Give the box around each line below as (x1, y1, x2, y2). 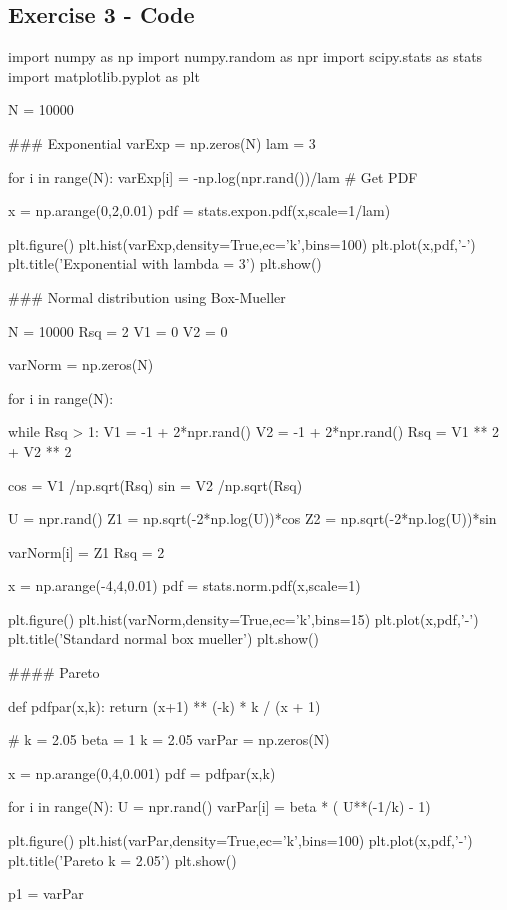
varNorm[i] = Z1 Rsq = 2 (8, 541, 165, 562)
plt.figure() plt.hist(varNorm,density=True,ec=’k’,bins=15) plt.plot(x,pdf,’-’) (8, 608, 479, 629)
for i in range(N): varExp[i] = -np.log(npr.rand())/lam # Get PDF (8, 166, 418, 187)
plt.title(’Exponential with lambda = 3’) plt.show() (8, 253, 322, 274)
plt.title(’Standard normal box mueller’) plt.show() (8, 628, 319, 649)
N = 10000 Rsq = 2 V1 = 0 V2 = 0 (8, 320, 228, 341)
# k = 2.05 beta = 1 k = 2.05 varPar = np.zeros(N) (8, 729, 330, 750)
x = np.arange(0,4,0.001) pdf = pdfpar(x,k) (8, 762, 276, 783)
